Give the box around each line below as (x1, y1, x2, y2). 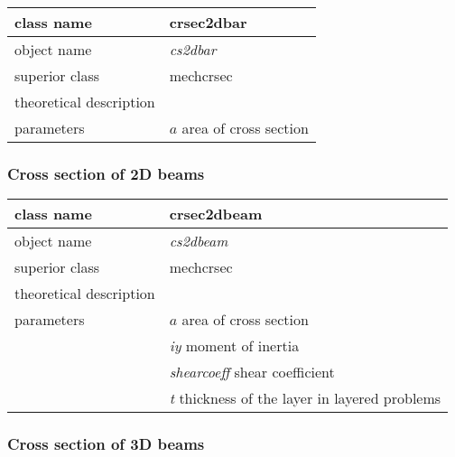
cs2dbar (169, 39, 217, 60)
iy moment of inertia (169, 335, 300, 357)
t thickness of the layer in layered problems (169, 387, 441, 409)
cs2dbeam (169, 230, 228, 252)
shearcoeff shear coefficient (169, 361, 335, 383)
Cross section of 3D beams (7, 433, 205, 455)
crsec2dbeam (169, 203, 263, 225)
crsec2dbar (169, 12, 247, 33)
